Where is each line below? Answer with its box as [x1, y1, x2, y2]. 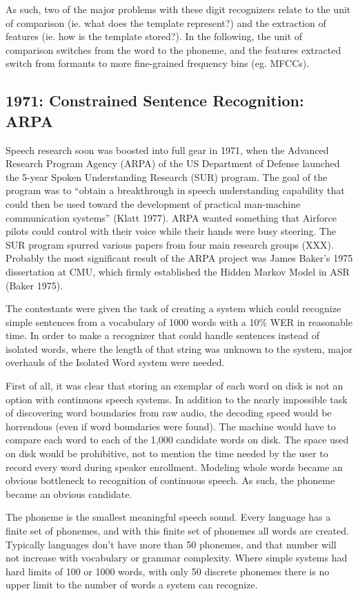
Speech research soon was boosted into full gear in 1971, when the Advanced [6, 142, 329, 157]
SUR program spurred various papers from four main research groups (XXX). [6, 237, 334, 251]
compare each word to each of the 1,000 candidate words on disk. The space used [6, 432, 349, 447]
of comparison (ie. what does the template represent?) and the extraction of [6, 15, 326, 30]
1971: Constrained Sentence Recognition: [6, 90, 304, 111]
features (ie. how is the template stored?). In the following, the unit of [6, 29, 303, 44]
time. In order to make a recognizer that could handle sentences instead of [6, 328, 319, 343]
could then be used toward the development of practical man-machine [6, 196, 301, 211]
